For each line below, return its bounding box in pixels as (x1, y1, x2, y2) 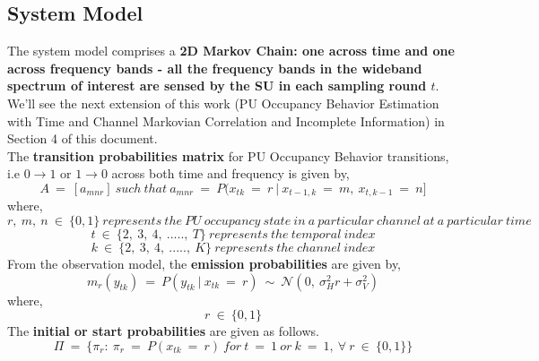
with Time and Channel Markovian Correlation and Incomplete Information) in (7, 111, 445, 130)
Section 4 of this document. (7, 129, 158, 148)
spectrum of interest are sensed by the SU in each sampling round (7, 76, 427, 95)
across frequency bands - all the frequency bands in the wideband (7, 58, 422, 77)
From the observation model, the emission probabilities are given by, (7, 254, 402, 272)
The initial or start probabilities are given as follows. (7, 322, 319, 340)
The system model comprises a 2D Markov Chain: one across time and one (7, 41, 455, 60)
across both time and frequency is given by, (111, 164, 350, 183)
